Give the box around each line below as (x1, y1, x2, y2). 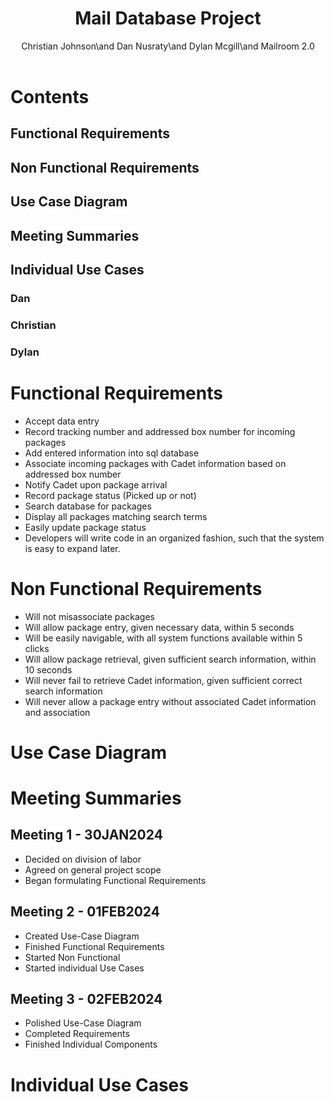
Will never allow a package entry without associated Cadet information (24, 695, 317, 707)
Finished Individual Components (24, 1038, 158, 1051)
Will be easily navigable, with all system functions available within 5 (24, 632, 303, 644)
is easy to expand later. (24, 542, 121, 554)
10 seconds (24, 663, 73, 676)
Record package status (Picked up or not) (24, 489, 197, 501)
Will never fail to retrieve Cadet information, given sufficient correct (24, 674, 303, 686)
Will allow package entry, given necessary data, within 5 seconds (24, 621, 295, 633)
